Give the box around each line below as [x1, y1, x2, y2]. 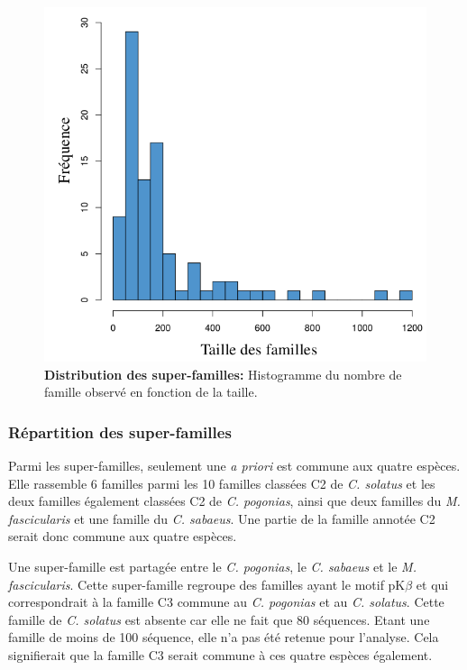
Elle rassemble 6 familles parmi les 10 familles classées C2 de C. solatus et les [8, 473, 435, 492]
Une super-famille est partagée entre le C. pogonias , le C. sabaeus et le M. [8, 556, 417, 575]
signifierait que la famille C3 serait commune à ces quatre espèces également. [8, 645, 433, 664]
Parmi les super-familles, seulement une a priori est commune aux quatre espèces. [8, 456, 461, 475]
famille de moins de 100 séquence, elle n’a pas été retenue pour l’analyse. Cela [8, 628, 439, 647]
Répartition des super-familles [8, 420, 232, 443]
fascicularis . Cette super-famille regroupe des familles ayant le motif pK [8, 574, 406, 593]
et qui [416, 574, 449, 593]
